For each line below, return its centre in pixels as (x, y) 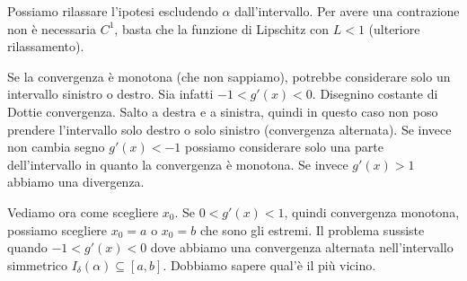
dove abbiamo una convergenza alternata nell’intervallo (302, 247)
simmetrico (37, 264)
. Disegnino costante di (375, 94)
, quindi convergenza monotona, (372, 211)
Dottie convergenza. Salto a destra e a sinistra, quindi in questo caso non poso (223, 111)
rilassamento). (46, 46)
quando (27, 247)
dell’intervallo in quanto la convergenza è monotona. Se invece (178, 164)
